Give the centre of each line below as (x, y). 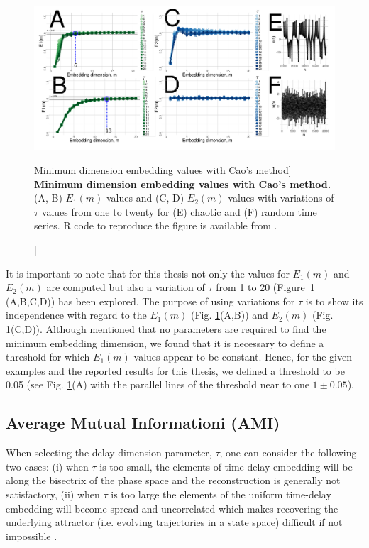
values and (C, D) (145, 198)
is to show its (334, 301)
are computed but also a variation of (126, 287)
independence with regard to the (76, 315)
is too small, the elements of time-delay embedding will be (226, 466)
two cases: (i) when (47, 466)
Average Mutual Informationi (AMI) (143, 423)
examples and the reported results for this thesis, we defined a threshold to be (175, 370)
